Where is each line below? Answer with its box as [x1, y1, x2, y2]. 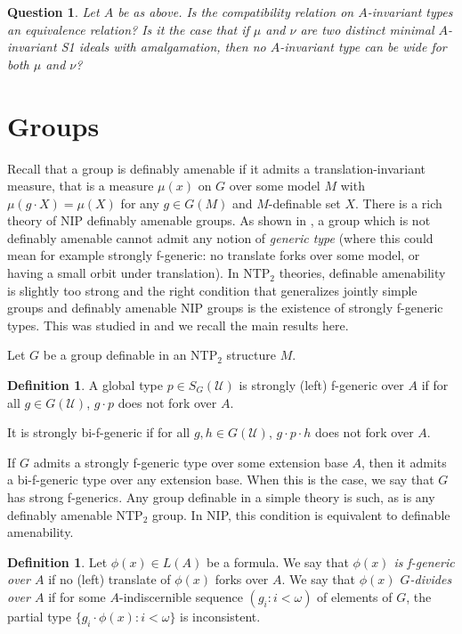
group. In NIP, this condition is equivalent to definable [152, 505, 450, 524]
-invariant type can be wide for [280, 37, 447, 56]
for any [120, 193, 159, 212]
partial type [7, 606, 72, 625]
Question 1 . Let [7, 3, 100, 20]
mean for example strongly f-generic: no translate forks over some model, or [7, 246, 420, 264]
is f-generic [393, 552, 455, 571]
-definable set [268, 193, 341, 212]
